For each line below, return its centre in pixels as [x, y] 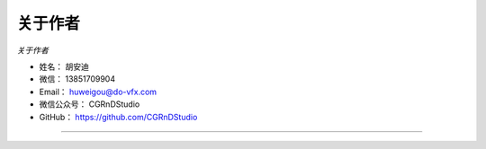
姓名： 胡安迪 [64, 66]
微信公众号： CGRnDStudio [90, 104]
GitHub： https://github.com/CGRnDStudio [118, 117]
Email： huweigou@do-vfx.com [98, 92]
